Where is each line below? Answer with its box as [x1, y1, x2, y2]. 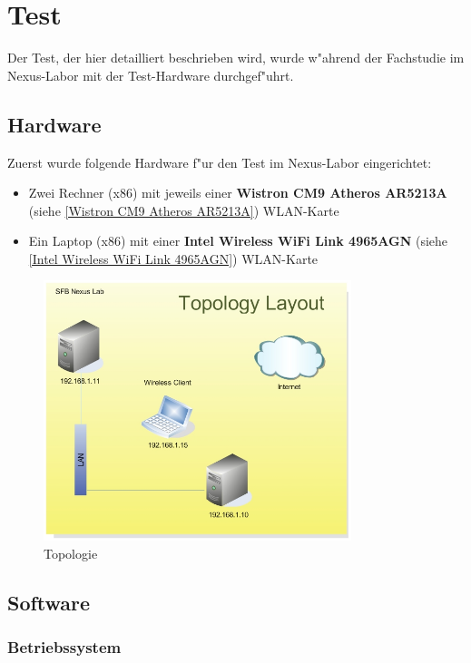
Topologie [44, 544, 98, 562]
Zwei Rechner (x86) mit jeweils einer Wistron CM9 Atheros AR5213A [28, 183, 447, 202]
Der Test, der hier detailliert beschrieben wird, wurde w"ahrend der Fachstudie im [7, 48, 465, 67]
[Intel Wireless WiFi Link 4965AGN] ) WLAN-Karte [28, 249, 319, 268]
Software [7, 588, 91, 616]
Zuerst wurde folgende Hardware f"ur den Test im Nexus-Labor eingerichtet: [7, 152, 432, 171]
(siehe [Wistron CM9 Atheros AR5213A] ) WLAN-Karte [28, 200, 339, 219]
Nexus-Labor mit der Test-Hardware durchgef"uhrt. [7, 65, 294, 84]
